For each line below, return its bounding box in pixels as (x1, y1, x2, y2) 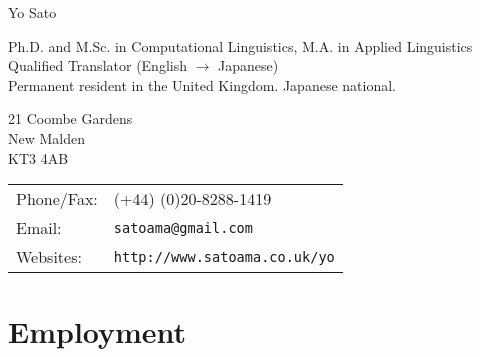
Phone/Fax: (16, 187, 98, 211)
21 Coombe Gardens (8, 108, 133, 129)
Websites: (16, 245, 82, 269)
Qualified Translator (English (8, 55, 187, 76)
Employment (8, 311, 187, 352)
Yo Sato (8, 2, 57, 22)
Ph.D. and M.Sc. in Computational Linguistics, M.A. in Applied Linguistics (8, 35, 473, 56)
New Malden (8, 127, 85, 148)
